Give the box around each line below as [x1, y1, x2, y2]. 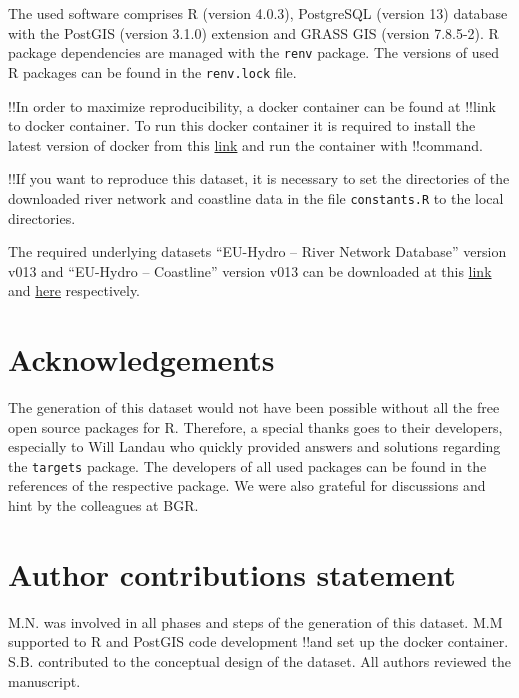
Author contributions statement [8, 553, 456, 594]
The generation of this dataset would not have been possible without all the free [8, 397, 500, 418]
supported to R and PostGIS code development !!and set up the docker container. [8, 631, 509, 652]
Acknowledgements [8, 339, 275, 380]
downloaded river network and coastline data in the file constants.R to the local [8, 187, 504, 208]
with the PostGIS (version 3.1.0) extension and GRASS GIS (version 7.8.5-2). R [8, 22, 499, 43]
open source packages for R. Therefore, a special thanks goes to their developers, [8, 416, 503, 437]
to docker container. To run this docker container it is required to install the [8, 115, 476, 136]
